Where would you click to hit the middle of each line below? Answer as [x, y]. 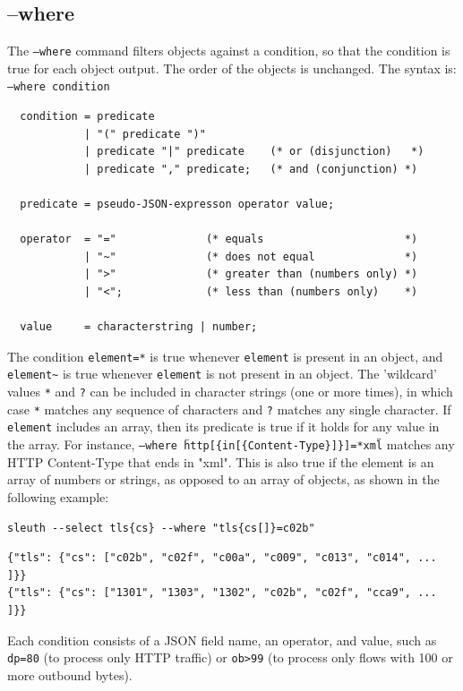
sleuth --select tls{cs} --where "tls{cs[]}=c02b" [161, 528]
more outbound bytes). [70, 674]
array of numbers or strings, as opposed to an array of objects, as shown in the [223, 479]
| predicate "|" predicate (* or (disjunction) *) [254, 152]
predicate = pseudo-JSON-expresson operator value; [177, 205]
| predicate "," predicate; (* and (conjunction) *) [251, 169]
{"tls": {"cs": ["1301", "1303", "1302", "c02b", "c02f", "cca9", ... [222, 593]
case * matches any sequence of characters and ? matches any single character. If [229, 409]
